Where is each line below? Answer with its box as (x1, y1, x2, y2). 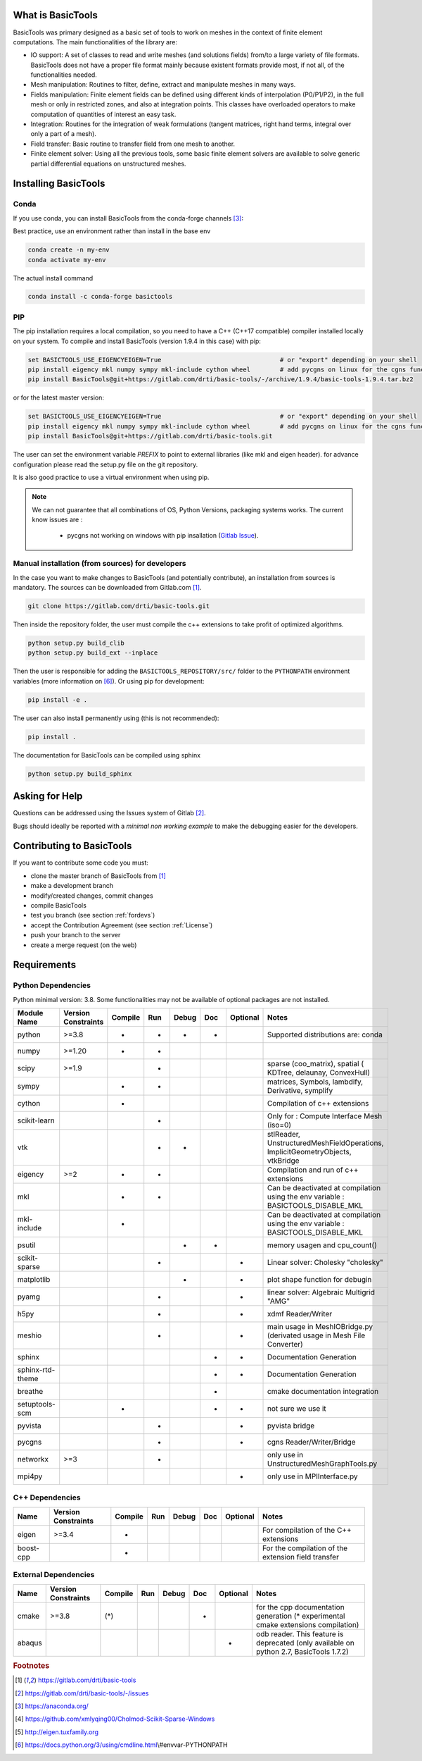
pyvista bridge (267, 1421, 315, 1431)
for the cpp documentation (255, 1602, 345, 1612)
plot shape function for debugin (267, 1275, 372, 1285)
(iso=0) (267, 1120, 292, 1130)
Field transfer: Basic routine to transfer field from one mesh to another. (30, 140, 236, 148)
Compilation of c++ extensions (267, 1099, 369, 1108)
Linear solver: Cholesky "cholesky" (267, 1258, 383, 1268)
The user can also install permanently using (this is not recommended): (13, 714, 219, 722)
